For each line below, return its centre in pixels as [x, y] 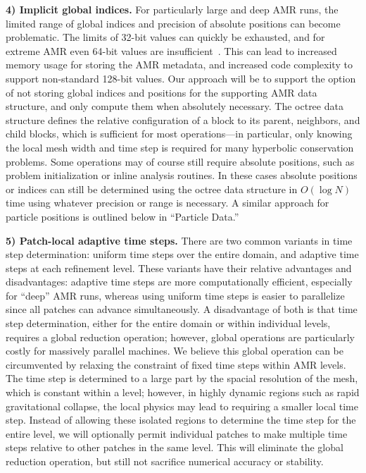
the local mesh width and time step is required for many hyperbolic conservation [180, 147]
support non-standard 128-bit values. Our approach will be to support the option [181, 78]
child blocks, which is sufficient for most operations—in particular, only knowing [179, 134]
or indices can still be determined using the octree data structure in [152, 189]
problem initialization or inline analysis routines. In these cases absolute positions [182, 175]
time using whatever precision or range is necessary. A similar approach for [168, 203]
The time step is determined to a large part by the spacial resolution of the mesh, [182, 378]
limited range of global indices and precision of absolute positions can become [173, 23]
